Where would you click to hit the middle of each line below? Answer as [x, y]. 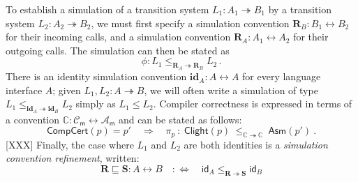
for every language [282, 76]
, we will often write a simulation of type [231, 90]
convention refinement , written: [73, 158]
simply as [96, 104]
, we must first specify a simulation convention [190, 23]
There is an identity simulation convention [96, 76]
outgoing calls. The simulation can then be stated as [118, 50]
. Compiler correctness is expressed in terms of [253, 104]
